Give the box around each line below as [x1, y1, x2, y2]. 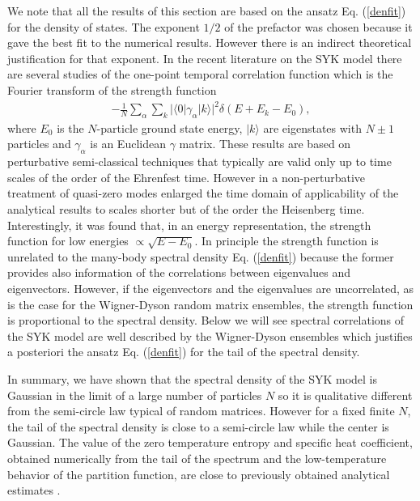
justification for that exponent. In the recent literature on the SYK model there [7, 49, 402, 66]
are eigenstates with [263, 119, 362, 136]
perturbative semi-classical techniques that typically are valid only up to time [7, 153, 392, 170]
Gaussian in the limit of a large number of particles [7, 386, 262, 403]
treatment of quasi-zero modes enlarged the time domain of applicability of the [7, 185, 399, 202]
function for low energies [7, 232, 129, 249]
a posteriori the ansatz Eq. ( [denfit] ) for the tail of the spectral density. [7, 343, 360, 360]
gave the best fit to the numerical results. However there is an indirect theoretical [7, 34, 412, 51]
